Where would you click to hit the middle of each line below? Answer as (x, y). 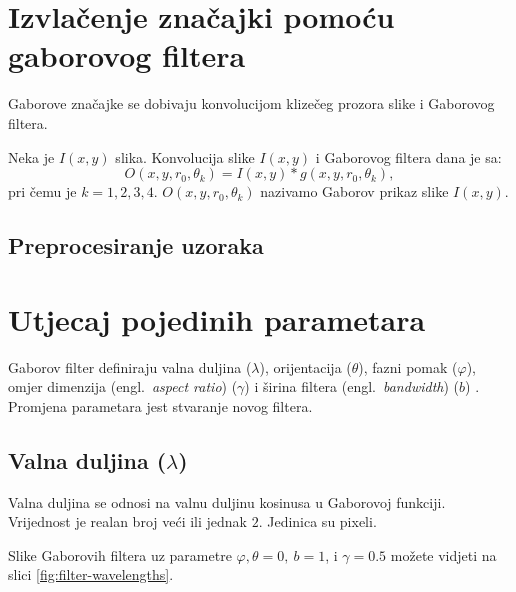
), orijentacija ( (305, 366)
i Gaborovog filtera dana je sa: (408, 156)
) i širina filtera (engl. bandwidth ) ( (351, 386)
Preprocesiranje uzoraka (136, 245)
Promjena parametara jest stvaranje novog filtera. (160, 405)
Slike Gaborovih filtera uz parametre (120, 554)
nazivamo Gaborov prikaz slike (354, 191)
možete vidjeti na (443, 554)
